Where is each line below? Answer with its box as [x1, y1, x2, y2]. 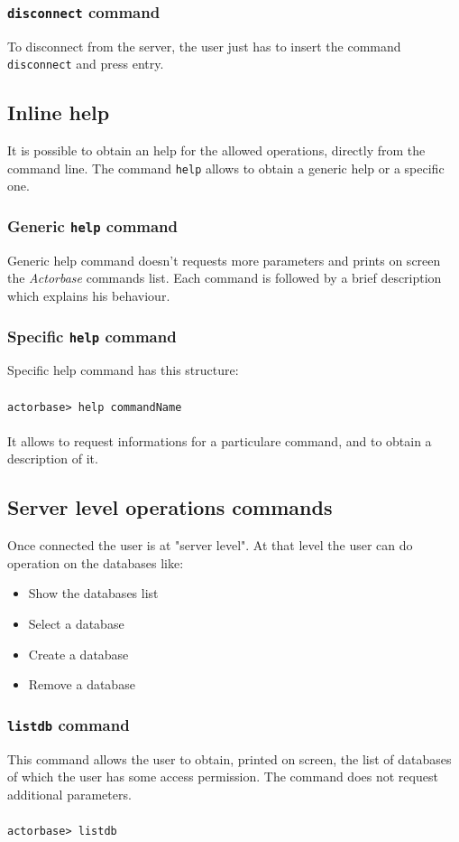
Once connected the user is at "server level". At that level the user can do [7, 536, 413, 555]
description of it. [7, 449, 98, 468]
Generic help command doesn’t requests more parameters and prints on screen [7, 250, 441, 269]
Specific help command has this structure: [7, 360, 239, 379]
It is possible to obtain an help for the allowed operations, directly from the [7, 141, 426, 160]
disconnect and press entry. [7, 54, 164, 73]
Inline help [7, 98, 110, 126]
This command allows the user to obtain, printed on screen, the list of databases [7, 749, 452, 768]
